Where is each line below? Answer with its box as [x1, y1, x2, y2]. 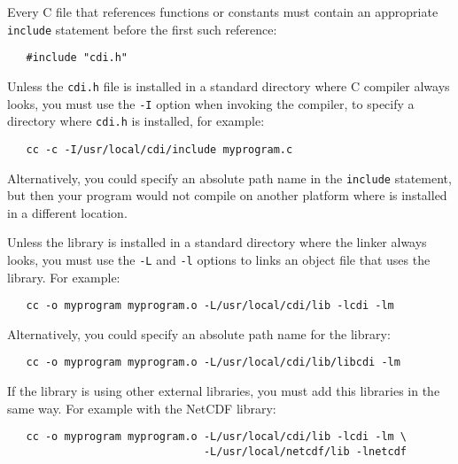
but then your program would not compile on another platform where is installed [7, 186, 447, 205]
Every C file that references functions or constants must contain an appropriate [7, 3, 439, 20]
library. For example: [7, 267, 120, 286]
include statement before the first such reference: [7, 19, 277, 38]
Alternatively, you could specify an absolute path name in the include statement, [7, 168, 452, 187]
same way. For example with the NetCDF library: [7, 398, 276, 417]
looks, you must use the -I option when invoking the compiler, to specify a [7, 94, 415, 112]
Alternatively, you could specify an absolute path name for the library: [7, 324, 391, 343]
